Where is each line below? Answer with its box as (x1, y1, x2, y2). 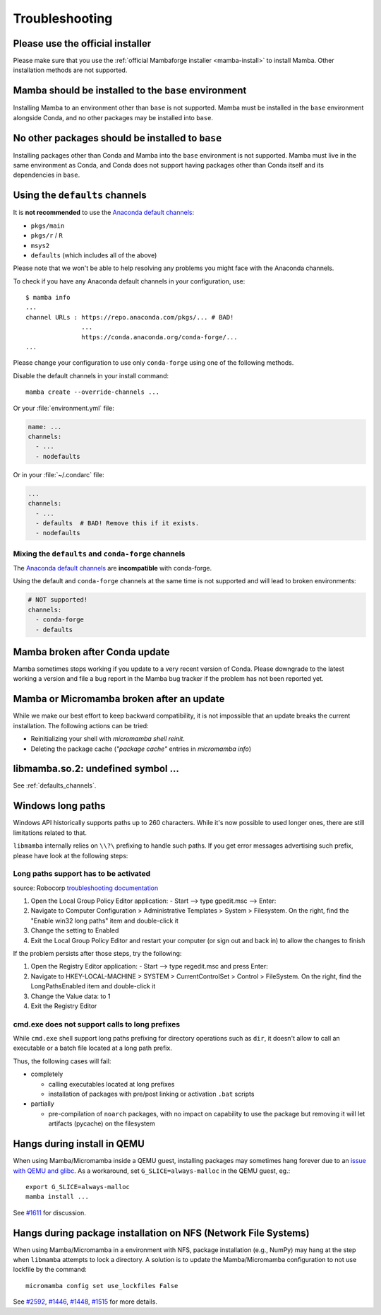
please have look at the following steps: (13, 851, 128, 860)
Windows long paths (13, 800, 106, 812)
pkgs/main (30, 221, 65, 230)
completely (30, 1070, 64, 1078)
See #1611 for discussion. (13, 1208, 86, 1217)
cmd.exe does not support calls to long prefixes (13, 1019, 180, 1029)
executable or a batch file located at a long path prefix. (13, 1044, 172, 1053)
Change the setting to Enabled (30, 926, 119, 935)
